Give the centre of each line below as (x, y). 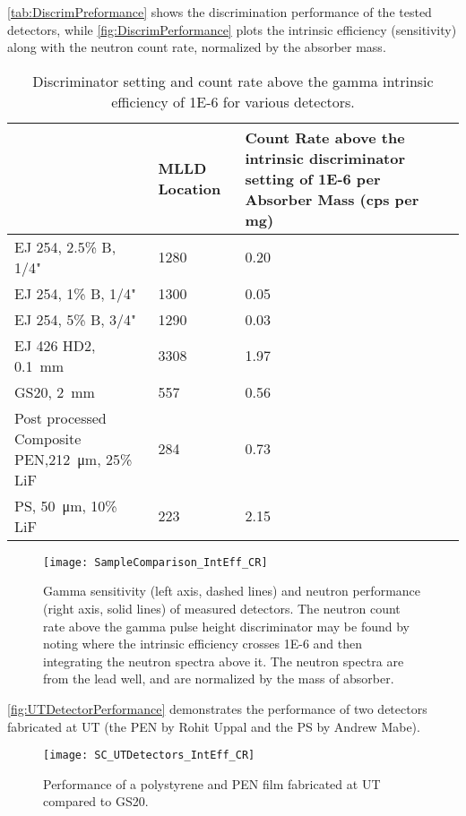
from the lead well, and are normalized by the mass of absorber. (219, 679)
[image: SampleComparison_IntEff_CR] (155, 562)
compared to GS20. (96, 801)
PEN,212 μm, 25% (73, 459)
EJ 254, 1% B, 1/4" (75, 293)
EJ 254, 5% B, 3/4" (75, 319)
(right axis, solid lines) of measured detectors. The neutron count (222, 609)
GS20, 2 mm (55, 391)
